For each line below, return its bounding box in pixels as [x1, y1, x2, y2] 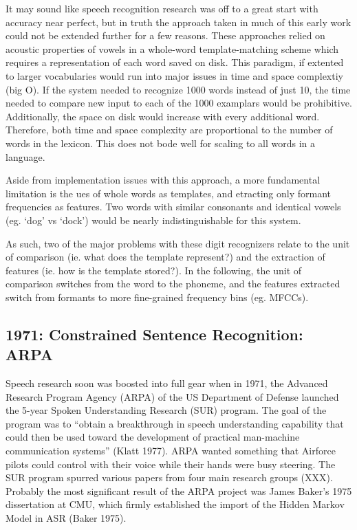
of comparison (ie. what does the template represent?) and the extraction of [6, 250, 325, 264]
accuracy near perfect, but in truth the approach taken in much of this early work [6, 14, 351, 29]
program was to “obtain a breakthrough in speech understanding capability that [6, 416, 344, 430]
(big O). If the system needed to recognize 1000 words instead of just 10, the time [6, 82, 351, 96]
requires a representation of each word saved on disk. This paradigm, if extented [6, 55, 344, 69]
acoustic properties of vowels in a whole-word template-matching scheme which [6, 41, 339, 56]
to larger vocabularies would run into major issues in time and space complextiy [6, 68, 343, 82]
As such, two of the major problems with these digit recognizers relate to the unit [6, 236, 350, 250]
